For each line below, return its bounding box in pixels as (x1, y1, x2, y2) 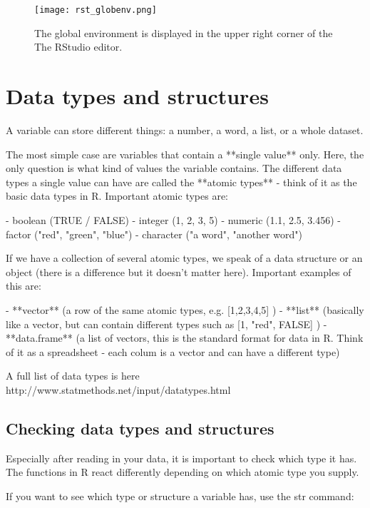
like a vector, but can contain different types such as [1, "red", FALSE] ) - (6, 316, 327, 331)
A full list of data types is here (6, 368, 140, 383)
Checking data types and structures (6, 417, 274, 439)
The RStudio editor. (34, 39, 123, 54)
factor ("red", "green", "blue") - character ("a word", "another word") (6, 226, 302, 241)
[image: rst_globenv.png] (34, 5, 157, 15)
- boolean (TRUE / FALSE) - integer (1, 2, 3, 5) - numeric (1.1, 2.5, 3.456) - (6, 212, 341, 227)
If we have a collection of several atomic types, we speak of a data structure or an (6, 250, 363, 265)
